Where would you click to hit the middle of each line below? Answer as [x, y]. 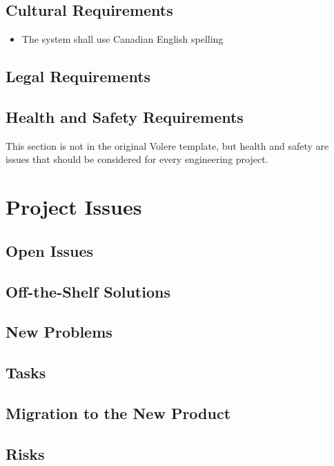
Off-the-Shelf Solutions [88, 291]
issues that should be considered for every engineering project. [137, 159]
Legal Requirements [78, 76]
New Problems [59, 332]
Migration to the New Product [118, 412]
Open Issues [50, 250]
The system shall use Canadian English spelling [122, 39]
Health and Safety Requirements [125, 116]
